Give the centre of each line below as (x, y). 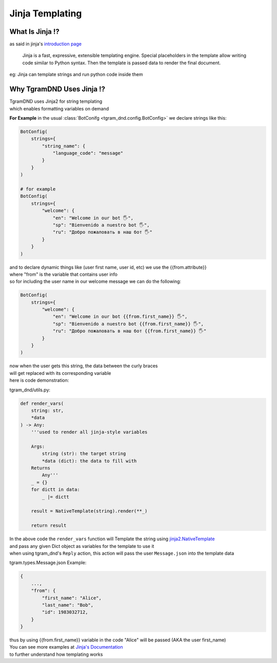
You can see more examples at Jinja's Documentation (66, 647)
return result (49, 526)
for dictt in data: (56, 490)
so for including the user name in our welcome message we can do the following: (95, 281)
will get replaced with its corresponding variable (60, 373)
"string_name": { (64, 146)
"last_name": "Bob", (68, 605)
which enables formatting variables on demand (59, 108)
